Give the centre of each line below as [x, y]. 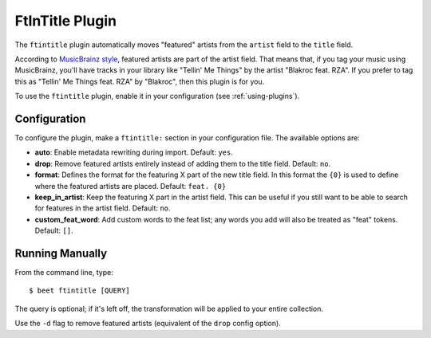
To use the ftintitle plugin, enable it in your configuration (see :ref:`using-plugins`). [157, 96]
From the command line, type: [64, 273]
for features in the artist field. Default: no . [103, 208]
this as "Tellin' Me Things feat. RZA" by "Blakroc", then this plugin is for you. [140, 81]
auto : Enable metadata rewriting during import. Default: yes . [134, 152]
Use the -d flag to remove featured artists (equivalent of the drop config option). [148, 324]
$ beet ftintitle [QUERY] [80, 291]
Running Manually [61, 253]
